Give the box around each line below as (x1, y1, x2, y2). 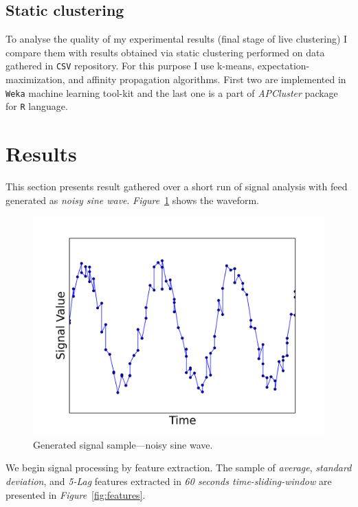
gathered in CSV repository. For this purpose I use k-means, (5, 58, 255, 73)
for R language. (5, 99, 68, 113)
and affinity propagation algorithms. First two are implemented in (68, 72, 346, 87)
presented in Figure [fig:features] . (5, 487, 146, 502)
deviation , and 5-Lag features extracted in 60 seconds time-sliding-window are (5, 474, 332, 488)
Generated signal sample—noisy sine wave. (33, 437, 213, 451)
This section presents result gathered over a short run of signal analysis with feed (5, 179, 348, 194)
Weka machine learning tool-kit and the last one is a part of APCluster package (5, 85, 338, 100)
